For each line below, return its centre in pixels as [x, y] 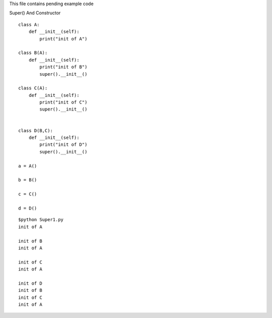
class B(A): [33, 53]
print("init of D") [63, 145]
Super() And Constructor [35, 13]
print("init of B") [63, 67]
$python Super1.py [41, 220]
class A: [29, 24]
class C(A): [33, 88]
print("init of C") [63, 102]
